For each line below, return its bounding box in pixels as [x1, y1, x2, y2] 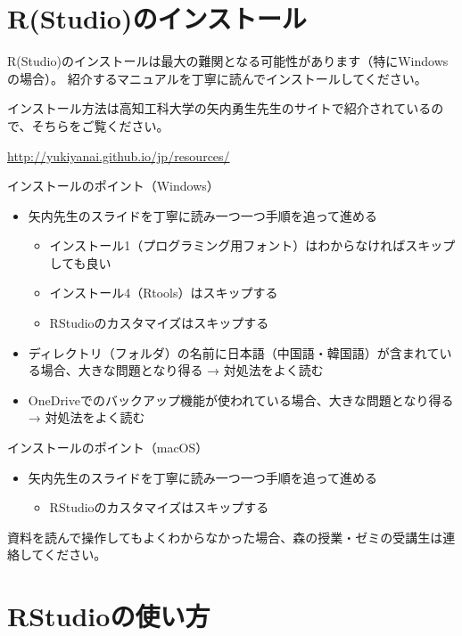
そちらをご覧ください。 [31, 116, 169, 135]
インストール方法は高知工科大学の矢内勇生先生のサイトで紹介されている [7, 99, 432, 118]
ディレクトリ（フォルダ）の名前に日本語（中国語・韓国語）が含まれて [28, 343, 440, 362]
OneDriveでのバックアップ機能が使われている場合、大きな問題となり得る [28, 390, 454, 409]
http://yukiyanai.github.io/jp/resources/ [7, 146, 230, 165]
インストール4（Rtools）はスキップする [49, 283, 278, 302]
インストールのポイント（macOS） [7, 438, 209, 457]
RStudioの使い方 [7, 598, 210, 634]
